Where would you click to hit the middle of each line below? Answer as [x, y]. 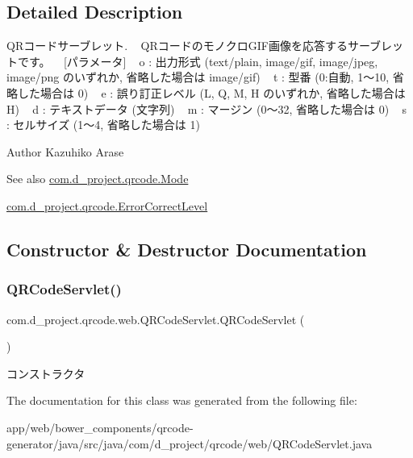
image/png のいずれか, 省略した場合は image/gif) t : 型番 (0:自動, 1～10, [198, 77]
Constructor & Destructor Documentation [187, 249]
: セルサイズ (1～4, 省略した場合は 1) [103, 125]
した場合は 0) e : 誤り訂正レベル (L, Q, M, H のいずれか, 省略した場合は [211, 92]
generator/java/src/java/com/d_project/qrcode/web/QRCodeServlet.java [190, 443]
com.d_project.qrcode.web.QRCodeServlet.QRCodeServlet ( [156, 319]
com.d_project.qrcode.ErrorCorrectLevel [107, 205]
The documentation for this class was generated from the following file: [182, 400]
